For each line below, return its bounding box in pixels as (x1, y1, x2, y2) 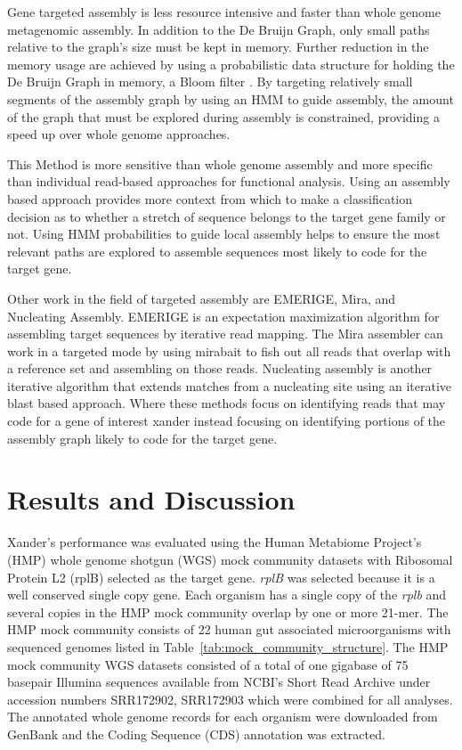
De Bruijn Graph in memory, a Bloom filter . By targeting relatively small (7, 72, 413, 91)
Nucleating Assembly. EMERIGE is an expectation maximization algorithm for (7, 306, 440, 325)
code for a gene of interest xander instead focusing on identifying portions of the (7, 412, 446, 430)
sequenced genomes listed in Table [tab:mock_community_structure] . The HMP (7, 637, 449, 656)
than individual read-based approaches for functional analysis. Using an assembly (7, 172, 450, 191)
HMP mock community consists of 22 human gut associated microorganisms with (7, 620, 451, 639)
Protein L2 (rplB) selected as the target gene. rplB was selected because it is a (7, 567, 435, 586)
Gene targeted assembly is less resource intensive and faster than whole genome (7, 3, 441, 20)
